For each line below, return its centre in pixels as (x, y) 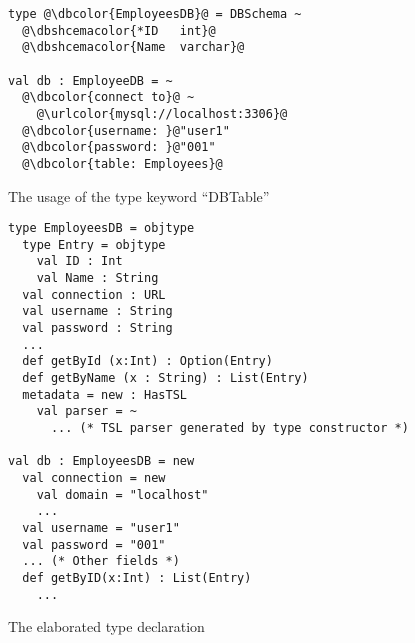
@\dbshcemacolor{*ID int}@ (119, 30)
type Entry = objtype (94, 244)
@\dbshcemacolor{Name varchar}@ (133, 47)
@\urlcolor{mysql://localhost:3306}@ (162, 113)
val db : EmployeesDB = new (101, 461)
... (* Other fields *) (101, 561)
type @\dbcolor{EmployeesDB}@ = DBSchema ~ (155, 14)
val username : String (97, 311)
